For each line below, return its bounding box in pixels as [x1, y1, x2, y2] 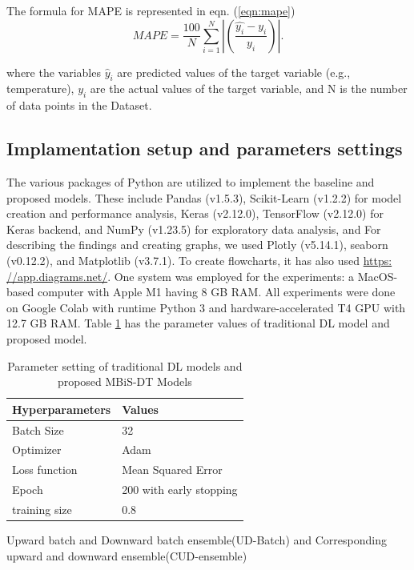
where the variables [6, 63, 101, 80]
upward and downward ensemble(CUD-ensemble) [6, 547, 247, 564]
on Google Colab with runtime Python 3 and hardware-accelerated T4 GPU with [6, 299, 406, 315]
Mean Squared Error [122, 461, 223, 478]
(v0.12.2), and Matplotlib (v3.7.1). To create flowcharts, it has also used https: [6, 251, 392, 268]
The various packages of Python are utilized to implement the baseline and [6, 173, 375, 190]
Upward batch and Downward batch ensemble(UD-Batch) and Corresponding [6, 532, 387, 548]
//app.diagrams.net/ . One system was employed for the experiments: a [6, 267, 355, 284]
